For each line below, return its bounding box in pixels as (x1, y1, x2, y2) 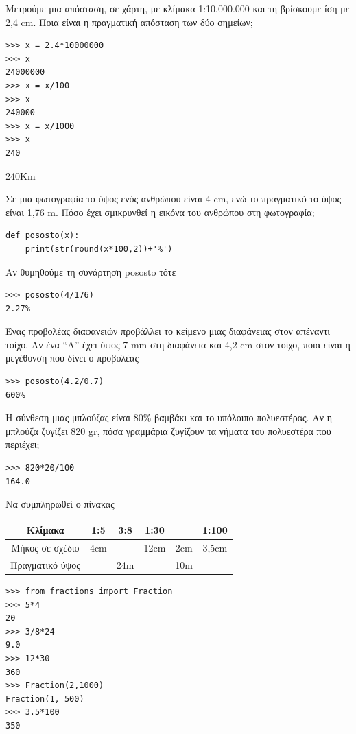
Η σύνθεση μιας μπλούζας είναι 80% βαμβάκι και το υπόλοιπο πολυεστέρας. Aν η (5, 410, 332, 425)
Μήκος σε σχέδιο (11, 541, 80, 555)
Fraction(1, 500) (5, 694, 84, 704)
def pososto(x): (5, 230, 80, 241)
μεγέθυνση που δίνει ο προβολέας (5, 351, 139, 365)
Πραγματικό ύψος (10, 558, 80, 571)
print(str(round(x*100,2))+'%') (25, 244, 173, 254)
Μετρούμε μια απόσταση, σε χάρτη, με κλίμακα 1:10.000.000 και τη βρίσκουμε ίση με (5, 1, 350, 15)
